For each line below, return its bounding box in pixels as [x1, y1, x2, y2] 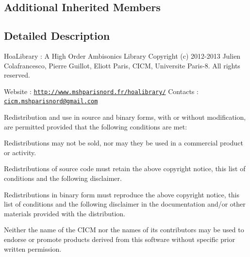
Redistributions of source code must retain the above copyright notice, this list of [4, 163, 246, 174]
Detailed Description [4, 28, 110, 43]
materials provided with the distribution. [4, 208, 125, 218]
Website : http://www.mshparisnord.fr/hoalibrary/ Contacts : [4, 86, 199, 96]
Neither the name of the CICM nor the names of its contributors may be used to [4, 225, 244, 235]
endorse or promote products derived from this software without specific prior [4, 234, 235, 244]
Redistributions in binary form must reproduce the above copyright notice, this [4, 189, 239, 199]
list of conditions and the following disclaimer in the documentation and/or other [4, 199, 246, 209]
